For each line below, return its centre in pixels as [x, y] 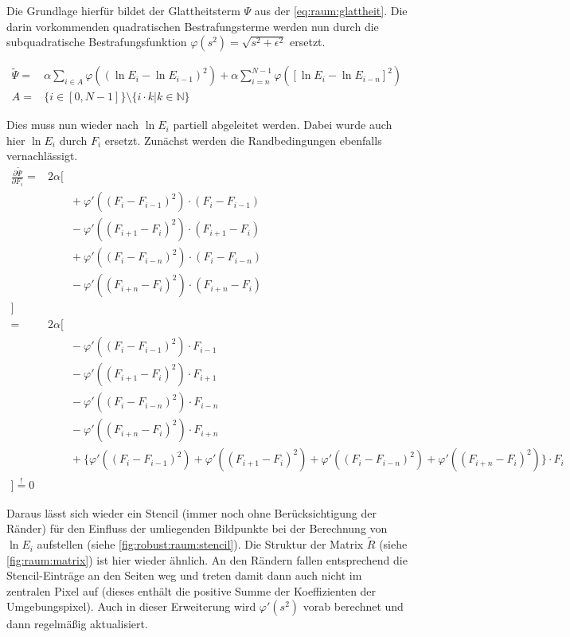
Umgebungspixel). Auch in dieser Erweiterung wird [131, 606]
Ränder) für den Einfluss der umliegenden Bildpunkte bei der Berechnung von [197, 528]
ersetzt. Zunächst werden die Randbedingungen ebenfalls [243, 140]
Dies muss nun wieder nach [73, 125]
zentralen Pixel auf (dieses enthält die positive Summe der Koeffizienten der [191, 590]
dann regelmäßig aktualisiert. [77, 624]
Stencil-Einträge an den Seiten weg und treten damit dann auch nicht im [184, 575]
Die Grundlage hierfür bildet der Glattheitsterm [123, 10]
